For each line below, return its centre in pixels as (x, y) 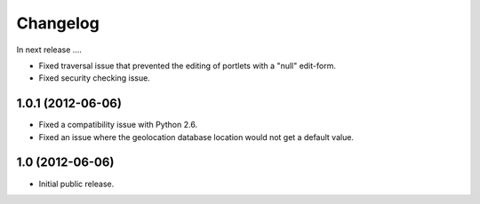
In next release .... (49, 50)
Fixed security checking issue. (94, 78)
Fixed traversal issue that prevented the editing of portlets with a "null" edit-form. (188, 66)
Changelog (58, 23)
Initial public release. (76, 184)
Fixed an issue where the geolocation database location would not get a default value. (196, 137)
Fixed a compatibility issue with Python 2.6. (118, 125)
